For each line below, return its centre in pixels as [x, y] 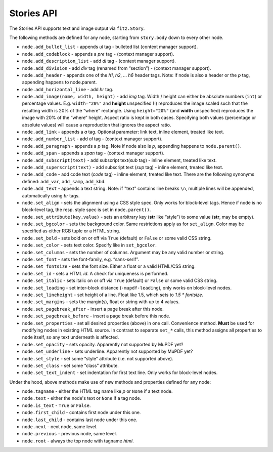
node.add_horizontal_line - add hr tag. [68, 89]
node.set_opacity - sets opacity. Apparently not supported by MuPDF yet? [103, 344]
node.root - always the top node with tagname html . [78, 441]
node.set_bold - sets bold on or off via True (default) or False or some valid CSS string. [117, 238]
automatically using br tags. [51, 195]
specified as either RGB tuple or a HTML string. [71, 231]
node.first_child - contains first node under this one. [81, 413]
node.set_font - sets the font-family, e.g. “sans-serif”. [80, 259]
